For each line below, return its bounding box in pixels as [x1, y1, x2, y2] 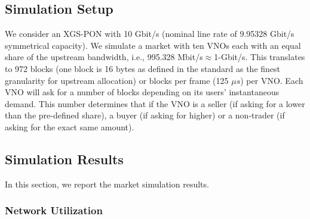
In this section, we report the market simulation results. [5, 177, 209, 190]
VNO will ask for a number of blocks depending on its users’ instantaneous [5, 86, 280, 98]
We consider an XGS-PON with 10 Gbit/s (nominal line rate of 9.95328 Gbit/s [5, 27, 294, 40]
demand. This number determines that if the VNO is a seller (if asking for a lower [5, 97, 305, 109]
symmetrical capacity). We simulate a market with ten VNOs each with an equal [5, 39, 301, 51]
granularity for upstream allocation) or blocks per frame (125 [5, 74, 229, 86]
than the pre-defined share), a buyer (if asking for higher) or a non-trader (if [5, 109, 285, 121]
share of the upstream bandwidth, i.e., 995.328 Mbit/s [5, 51, 203, 63]
